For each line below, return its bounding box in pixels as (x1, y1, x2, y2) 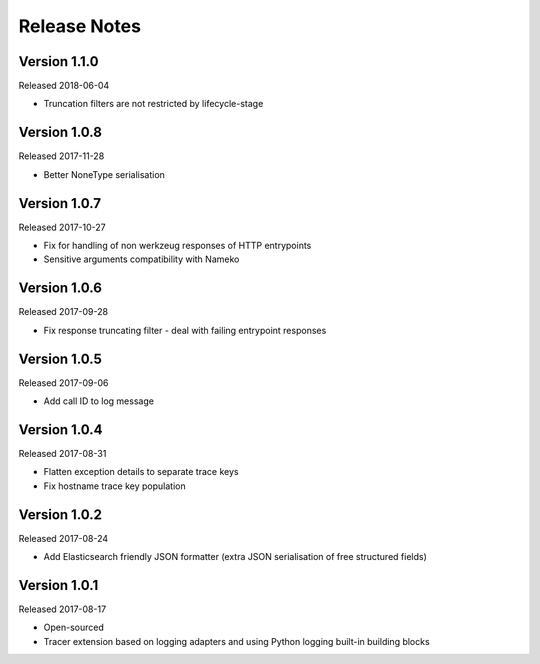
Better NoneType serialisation (43, 168, 165, 180)
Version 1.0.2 (18, 506, 103, 523)
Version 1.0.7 (18, 195, 102, 212)
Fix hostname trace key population (43, 480, 186, 492)
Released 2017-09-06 (18, 376, 109, 389)
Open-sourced (43, 621, 104, 634)
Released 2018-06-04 (18, 80, 110, 92)
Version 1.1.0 (18, 53, 99, 70)
